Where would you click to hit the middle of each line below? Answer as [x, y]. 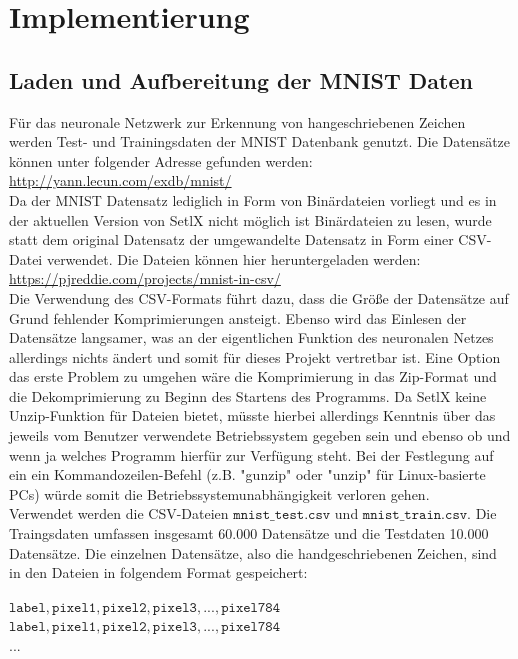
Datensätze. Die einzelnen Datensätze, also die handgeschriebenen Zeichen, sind [253, 552]
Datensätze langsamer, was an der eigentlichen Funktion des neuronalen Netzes [251, 337]
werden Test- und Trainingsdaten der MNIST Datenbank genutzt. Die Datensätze [260, 141]
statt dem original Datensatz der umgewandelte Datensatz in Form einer [231, 239]
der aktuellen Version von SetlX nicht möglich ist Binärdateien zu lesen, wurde [250, 219]
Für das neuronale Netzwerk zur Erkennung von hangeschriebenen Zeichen [237, 121]
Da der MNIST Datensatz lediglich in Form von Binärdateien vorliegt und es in [253, 199]
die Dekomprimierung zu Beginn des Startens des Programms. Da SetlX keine [248, 395]
